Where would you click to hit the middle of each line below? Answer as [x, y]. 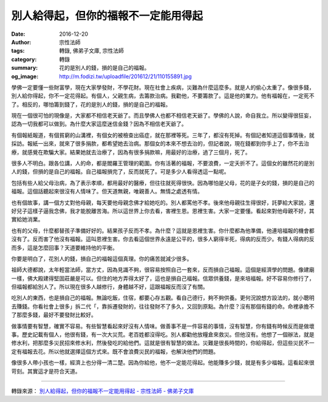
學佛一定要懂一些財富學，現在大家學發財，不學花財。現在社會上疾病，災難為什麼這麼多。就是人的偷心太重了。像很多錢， [163, 87]
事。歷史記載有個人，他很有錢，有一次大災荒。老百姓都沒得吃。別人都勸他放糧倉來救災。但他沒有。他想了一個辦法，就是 [163, 335]
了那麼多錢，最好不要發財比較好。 [54, 315]
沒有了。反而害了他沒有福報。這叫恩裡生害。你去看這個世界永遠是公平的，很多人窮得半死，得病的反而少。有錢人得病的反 [163, 239]
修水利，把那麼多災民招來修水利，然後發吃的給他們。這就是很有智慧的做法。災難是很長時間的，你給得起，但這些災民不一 [163, 343]
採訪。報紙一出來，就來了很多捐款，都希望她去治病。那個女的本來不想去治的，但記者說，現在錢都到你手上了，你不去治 [160, 144]
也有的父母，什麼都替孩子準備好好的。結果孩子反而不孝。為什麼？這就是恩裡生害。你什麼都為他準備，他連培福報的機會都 [163, 230]
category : [24, 59]
